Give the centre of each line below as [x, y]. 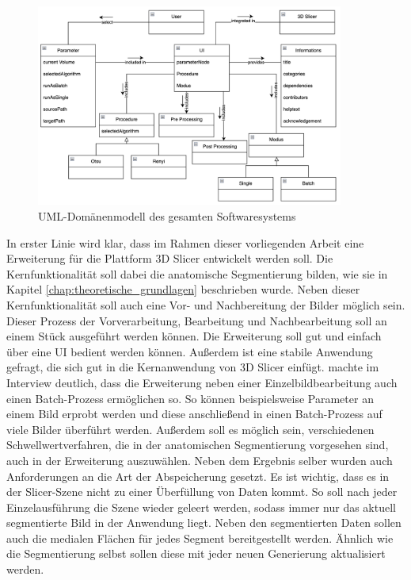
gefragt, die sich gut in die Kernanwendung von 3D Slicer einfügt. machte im [193, 367]
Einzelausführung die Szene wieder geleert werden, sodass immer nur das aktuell [201, 507]
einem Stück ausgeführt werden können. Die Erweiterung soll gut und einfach [194, 336]
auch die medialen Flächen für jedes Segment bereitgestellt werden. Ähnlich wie [200, 538]
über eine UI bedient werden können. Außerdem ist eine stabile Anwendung [190, 351]
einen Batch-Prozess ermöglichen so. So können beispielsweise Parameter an [190, 398]
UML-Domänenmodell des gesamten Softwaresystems [167, 216]
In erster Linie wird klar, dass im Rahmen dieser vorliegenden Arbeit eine [185, 242]
